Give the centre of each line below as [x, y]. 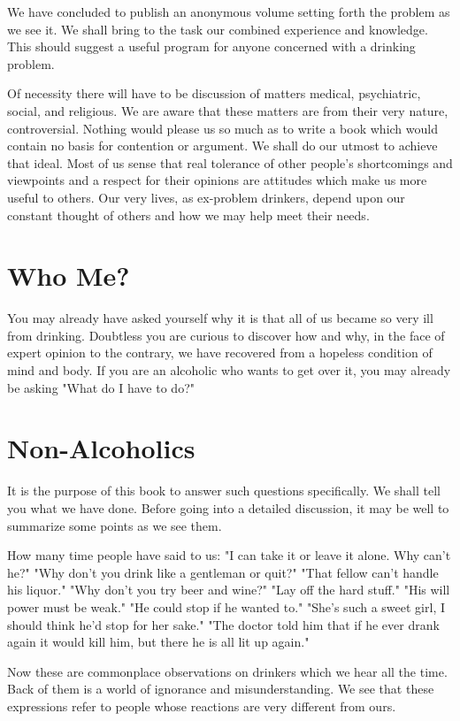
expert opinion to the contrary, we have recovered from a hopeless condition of [220, 353]
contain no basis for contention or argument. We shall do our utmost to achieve [222, 146]
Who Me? [69, 276]
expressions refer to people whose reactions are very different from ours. [202, 706]
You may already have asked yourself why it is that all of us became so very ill [220, 318]
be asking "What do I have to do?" [101, 387]
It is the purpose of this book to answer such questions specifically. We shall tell [224, 491]
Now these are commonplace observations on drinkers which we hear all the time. [227, 671]
